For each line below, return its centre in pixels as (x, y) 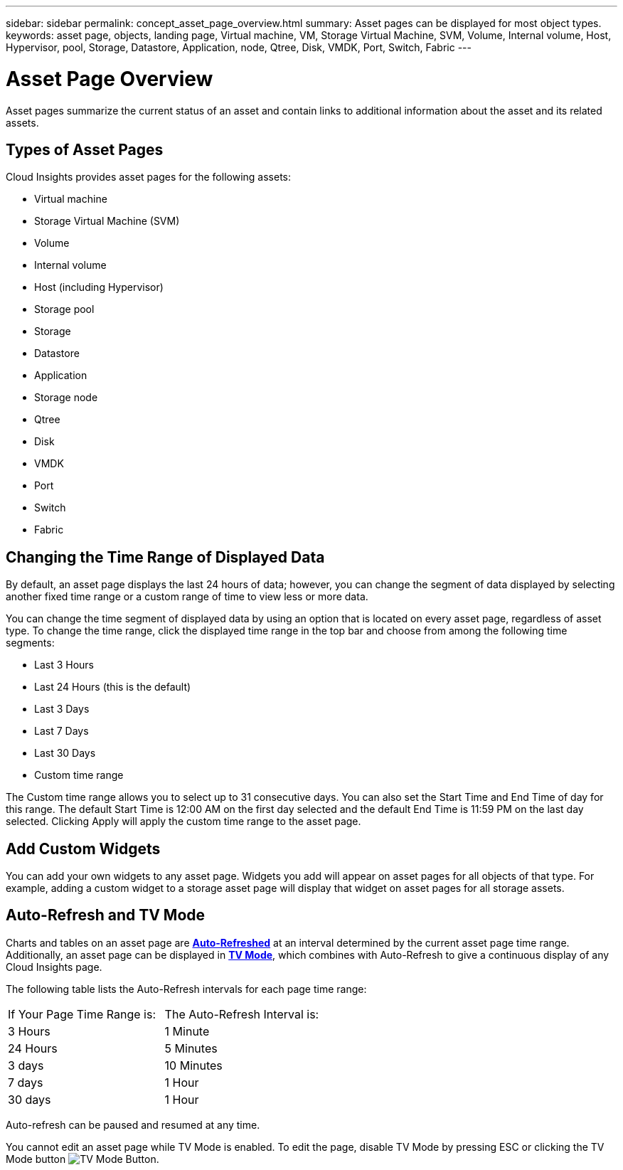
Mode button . (82, 1159)
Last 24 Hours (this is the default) (113, 687)
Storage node (66, 398)
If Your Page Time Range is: (82, 1014)
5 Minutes (191, 1048)
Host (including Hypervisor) (99, 287)
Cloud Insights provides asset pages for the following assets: (148, 177)
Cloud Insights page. (54, 967)
